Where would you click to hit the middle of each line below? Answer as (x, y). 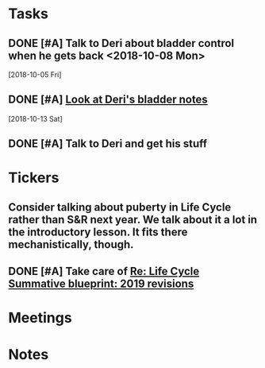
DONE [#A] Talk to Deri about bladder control (121, 43)
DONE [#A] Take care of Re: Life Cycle (104, 271)
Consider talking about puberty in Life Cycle (120, 207)
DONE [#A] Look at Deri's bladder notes (108, 100)
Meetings (40, 318)
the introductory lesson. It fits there (98, 232)
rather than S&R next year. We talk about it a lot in (133, 219)
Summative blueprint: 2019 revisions (101, 284)
